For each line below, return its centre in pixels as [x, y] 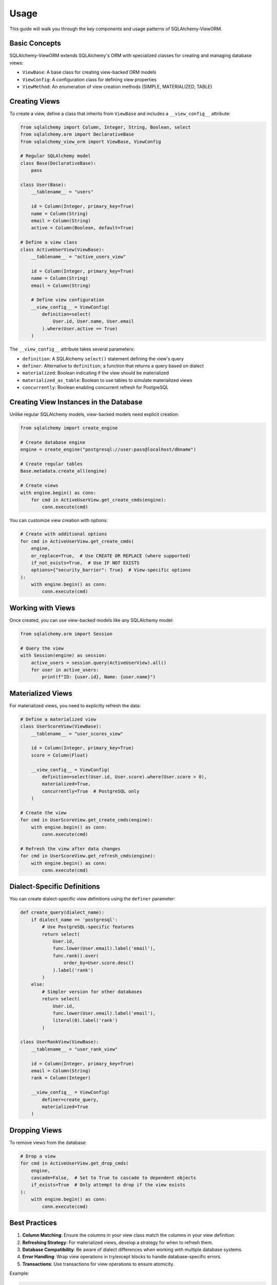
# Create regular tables [52, 464]
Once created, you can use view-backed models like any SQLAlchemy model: [92, 620]
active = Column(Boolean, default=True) [83, 228]
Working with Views [42, 608]
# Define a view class [49, 242]
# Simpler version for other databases [92, 992]
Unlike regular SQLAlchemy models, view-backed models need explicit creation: [94, 414]
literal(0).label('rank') [85, 1021]
